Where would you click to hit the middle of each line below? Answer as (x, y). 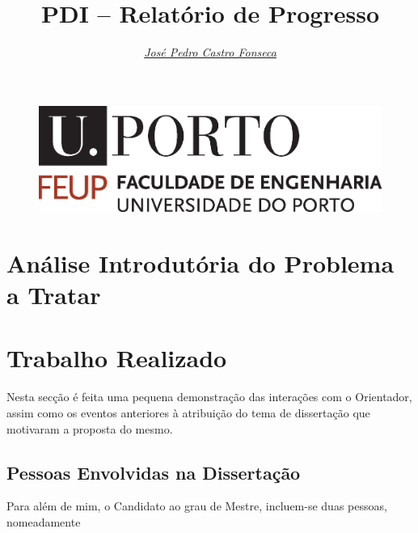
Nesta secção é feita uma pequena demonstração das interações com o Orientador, (209, 397)
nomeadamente (44, 521)
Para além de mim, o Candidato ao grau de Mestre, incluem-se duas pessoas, (197, 506)
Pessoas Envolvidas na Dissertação (154, 472)
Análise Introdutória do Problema (201, 262)
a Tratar (54, 295)
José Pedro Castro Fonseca (210, 52)
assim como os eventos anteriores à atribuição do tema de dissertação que (188, 412)
